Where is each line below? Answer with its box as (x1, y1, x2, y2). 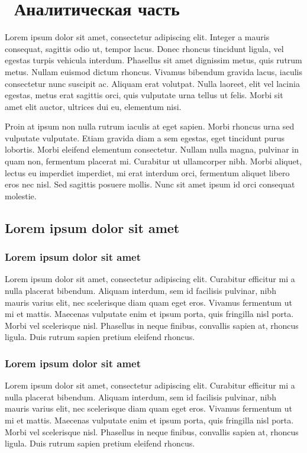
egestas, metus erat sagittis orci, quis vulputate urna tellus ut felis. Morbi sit (5, 89, 283, 101)
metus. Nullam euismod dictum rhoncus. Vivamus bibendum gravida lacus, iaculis (5, 65, 303, 77)
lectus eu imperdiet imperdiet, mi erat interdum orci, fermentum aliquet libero (5, 166, 290, 179)
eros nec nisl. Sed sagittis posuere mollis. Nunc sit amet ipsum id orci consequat (5, 178, 295, 190)
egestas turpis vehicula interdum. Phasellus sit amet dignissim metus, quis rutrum (5, 54, 302, 66)
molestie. (5, 189, 37, 202)
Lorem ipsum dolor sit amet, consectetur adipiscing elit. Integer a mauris (5, 31, 270, 43)
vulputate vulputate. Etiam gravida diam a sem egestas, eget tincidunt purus (5, 131, 285, 144)
